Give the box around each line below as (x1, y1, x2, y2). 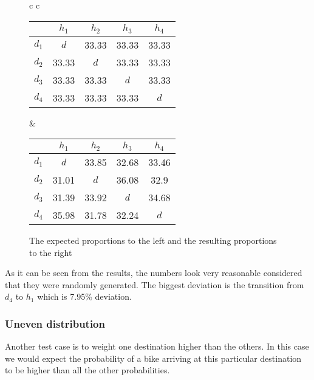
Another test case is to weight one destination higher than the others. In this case (5, 340, 309, 353)
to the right (29, 246, 72, 258)
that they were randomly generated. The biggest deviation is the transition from (5, 278, 304, 291)
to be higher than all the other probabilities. (5, 364, 170, 376)
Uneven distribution (5, 316, 105, 331)
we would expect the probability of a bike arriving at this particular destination (5, 351, 302, 364)
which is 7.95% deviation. (37, 290, 132, 303)
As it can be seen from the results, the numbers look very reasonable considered (5, 266, 302, 279)
